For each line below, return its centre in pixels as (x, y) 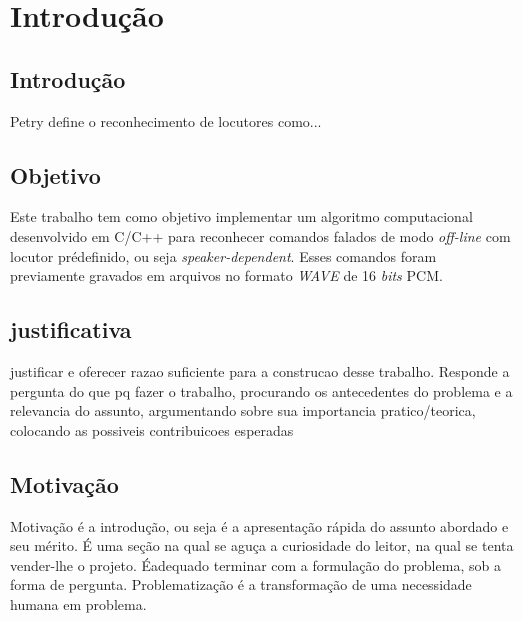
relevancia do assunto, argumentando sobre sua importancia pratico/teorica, (243, 410)
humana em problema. (78, 603)
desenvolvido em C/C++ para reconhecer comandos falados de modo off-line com (260, 235)
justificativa (71, 329)
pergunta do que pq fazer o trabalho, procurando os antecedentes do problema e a (261, 390)
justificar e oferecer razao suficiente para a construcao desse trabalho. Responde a (260, 370)
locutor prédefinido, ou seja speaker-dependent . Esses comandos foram (223, 255)
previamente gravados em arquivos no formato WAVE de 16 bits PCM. (226, 275)
